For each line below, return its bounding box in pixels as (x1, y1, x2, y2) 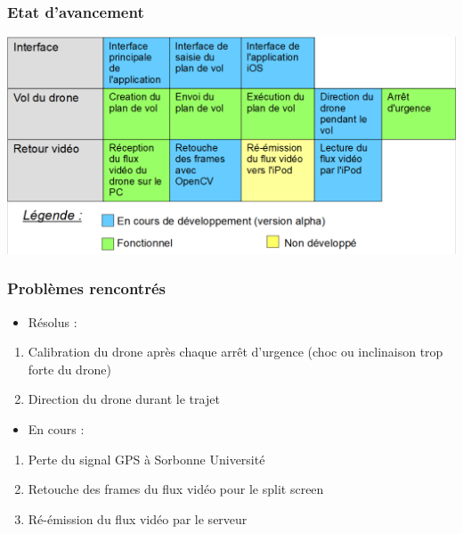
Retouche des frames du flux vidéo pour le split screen (28, 480, 324, 498)
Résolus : (28, 312, 77, 331)
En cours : (28, 420, 85, 439)
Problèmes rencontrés (7, 277, 166, 300)
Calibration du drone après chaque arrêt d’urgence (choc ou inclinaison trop (28, 342, 443, 361)
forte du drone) (28, 359, 111, 378)
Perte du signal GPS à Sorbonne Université (28, 449, 265, 468)
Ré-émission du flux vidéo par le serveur (28, 509, 248, 528)
